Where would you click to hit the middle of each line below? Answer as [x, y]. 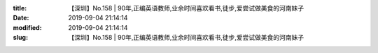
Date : [21, 18]
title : [20, 8]
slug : [20, 38]
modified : [27, 27]
